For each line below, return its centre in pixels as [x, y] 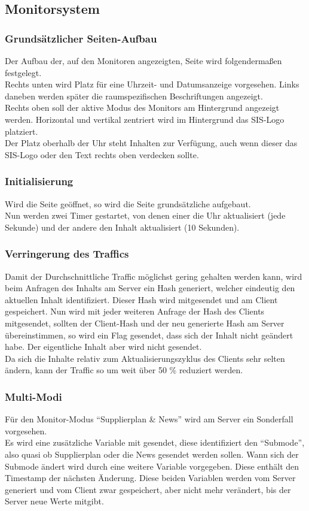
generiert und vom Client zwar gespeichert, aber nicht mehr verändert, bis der [148, 489]
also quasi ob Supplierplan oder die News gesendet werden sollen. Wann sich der [152, 454]
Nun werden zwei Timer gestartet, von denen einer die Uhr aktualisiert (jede [145, 215]
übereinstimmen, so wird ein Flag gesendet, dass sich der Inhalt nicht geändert [149, 335]
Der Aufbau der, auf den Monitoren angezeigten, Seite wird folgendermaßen [143, 61]
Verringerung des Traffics [67, 254]
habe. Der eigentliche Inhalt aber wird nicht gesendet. [103, 347]
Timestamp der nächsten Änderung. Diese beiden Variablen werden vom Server [150, 478]
